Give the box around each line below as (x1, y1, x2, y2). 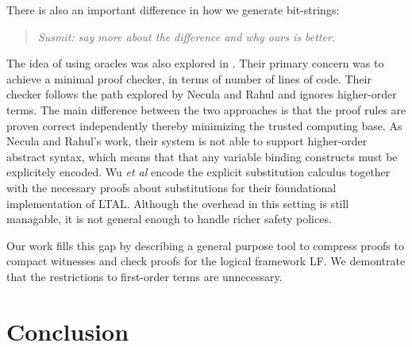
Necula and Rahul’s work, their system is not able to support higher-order (6, 133, 368, 149)
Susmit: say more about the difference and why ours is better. (37, 28, 336, 44)
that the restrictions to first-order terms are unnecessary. (6, 268, 283, 284)
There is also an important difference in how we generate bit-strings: (6, 2, 340, 17)
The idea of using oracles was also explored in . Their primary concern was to (6, 55, 384, 71)
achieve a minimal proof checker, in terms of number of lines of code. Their (6, 70, 372, 87)
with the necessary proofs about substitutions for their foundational (6, 179, 337, 195)
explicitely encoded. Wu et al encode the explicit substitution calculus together (6, 164, 391, 180)
